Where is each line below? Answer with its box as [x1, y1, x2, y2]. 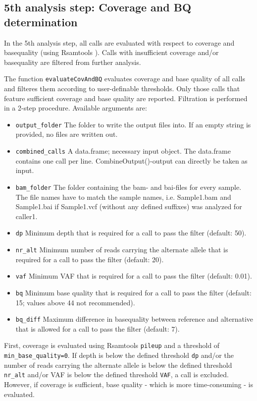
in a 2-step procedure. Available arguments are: [4, 103, 147, 113]
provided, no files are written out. [15, 129, 118, 139]
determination [4, 14, 78, 29]
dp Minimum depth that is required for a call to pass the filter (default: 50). [15, 228, 247, 238]
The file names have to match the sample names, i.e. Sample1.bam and [15, 191, 231, 202]
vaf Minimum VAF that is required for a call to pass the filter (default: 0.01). [15, 271, 252, 281]
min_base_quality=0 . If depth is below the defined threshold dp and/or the [4, 350, 234, 360]
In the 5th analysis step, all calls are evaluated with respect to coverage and [4, 37, 235, 48]
